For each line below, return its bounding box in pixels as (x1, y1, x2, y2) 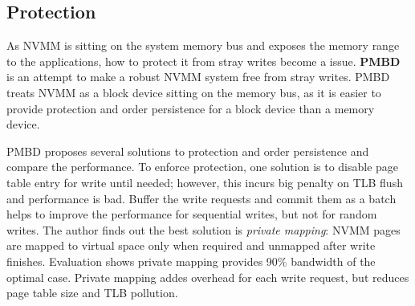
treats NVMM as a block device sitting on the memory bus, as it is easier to (6, 84, 381, 100)
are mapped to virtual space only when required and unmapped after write (6, 237, 376, 254)
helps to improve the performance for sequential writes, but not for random (6, 206, 377, 222)
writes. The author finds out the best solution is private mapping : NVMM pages (6, 221, 401, 238)
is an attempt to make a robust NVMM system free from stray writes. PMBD (6, 68, 390, 85)
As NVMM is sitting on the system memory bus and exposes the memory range (6, 37, 400, 54)
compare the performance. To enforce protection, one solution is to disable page (6, 158, 399, 175)
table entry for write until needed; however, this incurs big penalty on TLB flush (6, 173, 403, 190)
